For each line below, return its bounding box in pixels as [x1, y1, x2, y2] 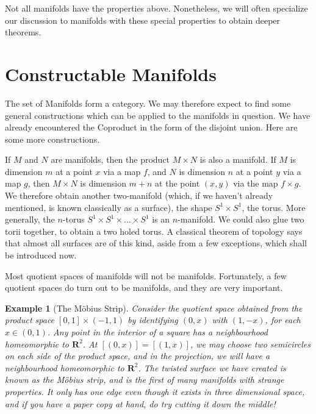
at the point [155, 177, 200, 190]
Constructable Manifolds [5, 61, 217, 86]
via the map [233, 177, 278, 190]
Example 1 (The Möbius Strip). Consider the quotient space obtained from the [5, 301, 303, 314]
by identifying [127, 313, 178, 326]
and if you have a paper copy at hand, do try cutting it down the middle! [5, 397, 276, 410]
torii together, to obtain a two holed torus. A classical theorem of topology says [5, 224, 303, 237]
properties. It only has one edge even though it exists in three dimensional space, [5, 385, 305, 398]
